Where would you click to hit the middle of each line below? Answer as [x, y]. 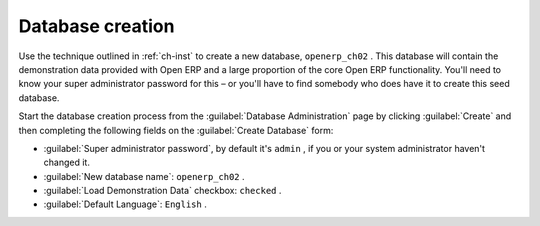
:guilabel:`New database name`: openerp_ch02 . [144, 176]
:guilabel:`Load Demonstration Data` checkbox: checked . [162, 191]
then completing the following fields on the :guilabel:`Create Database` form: [176, 130]
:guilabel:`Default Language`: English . [125, 204]
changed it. [66, 162]
